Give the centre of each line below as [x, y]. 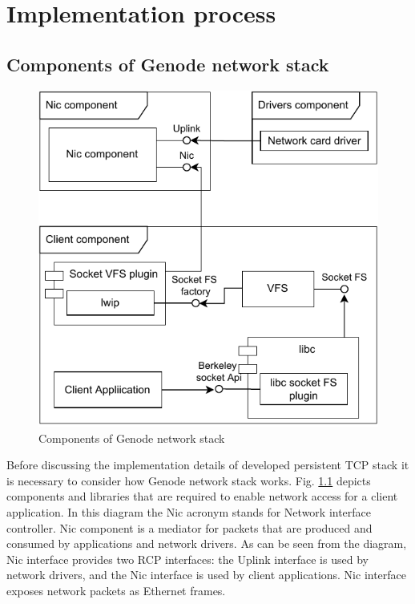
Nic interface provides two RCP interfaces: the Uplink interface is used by [187, 559]
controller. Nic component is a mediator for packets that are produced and [189, 527]
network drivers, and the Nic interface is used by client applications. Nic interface [207, 575]
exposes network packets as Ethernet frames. [116, 591]
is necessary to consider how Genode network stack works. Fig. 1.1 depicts [189, 480]
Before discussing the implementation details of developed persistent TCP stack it [208, 465]
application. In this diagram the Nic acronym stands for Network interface [189, 512]
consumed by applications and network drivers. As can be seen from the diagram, [207, 543]
